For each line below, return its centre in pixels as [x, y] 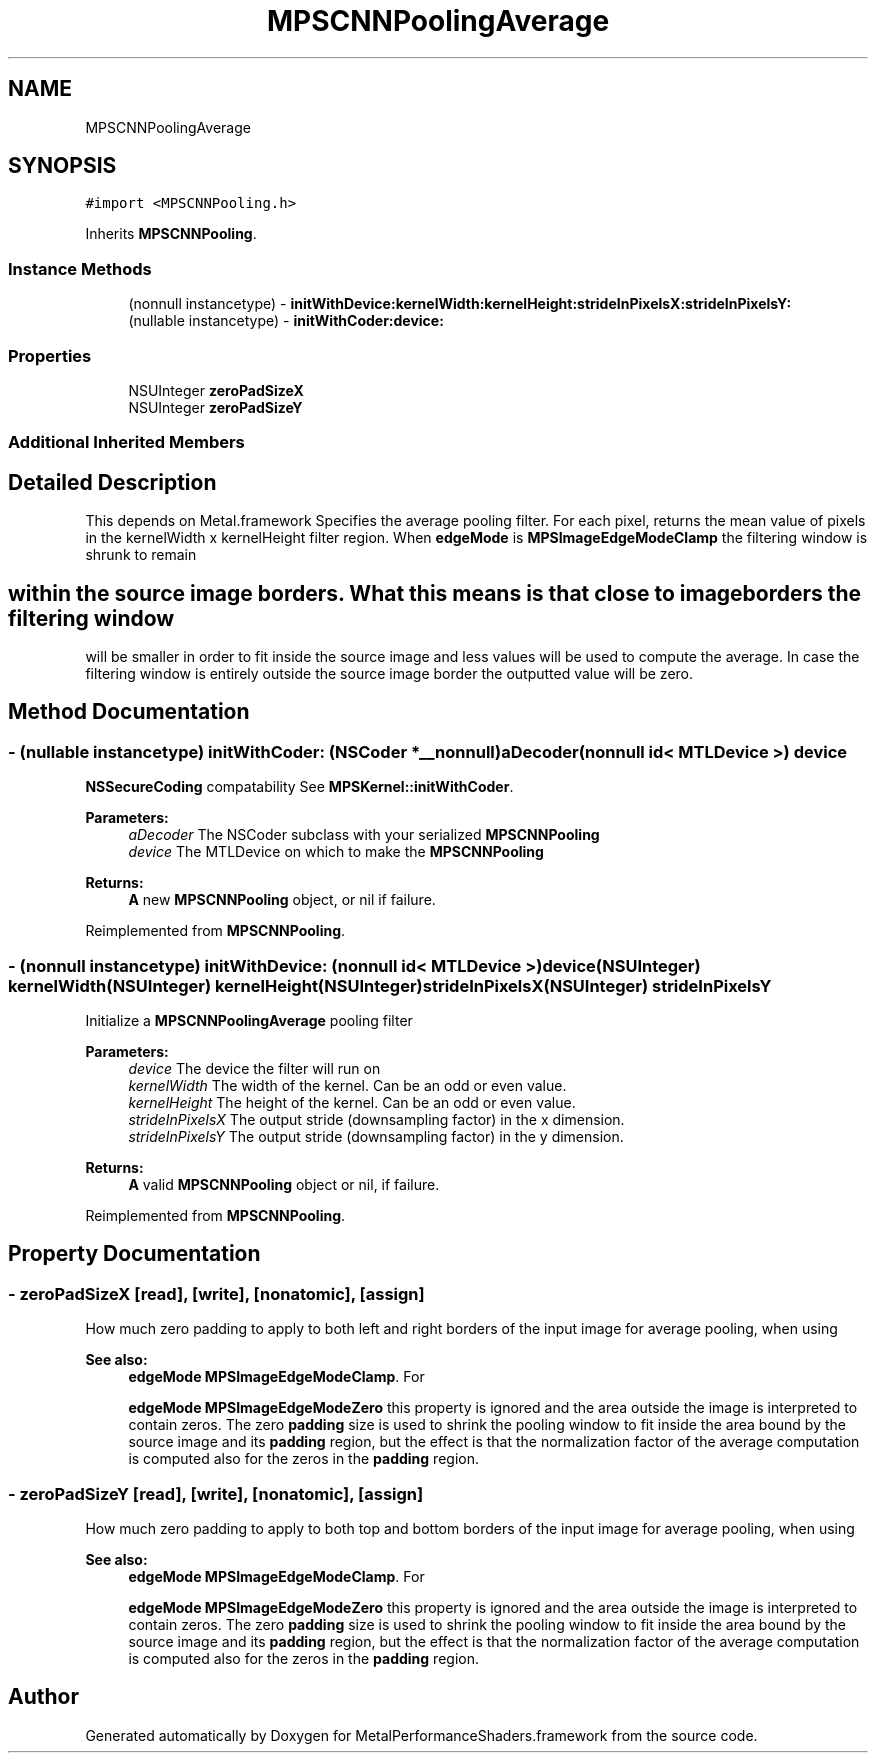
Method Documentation [129, 712]
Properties [50, 355]
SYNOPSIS [62, 166]
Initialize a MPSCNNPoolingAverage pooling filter [249, 1020]
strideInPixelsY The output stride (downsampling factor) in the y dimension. [376, 1136]
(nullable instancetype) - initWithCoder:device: [286, 321]
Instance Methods [80, 268]
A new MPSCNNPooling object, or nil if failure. [282, 900]
